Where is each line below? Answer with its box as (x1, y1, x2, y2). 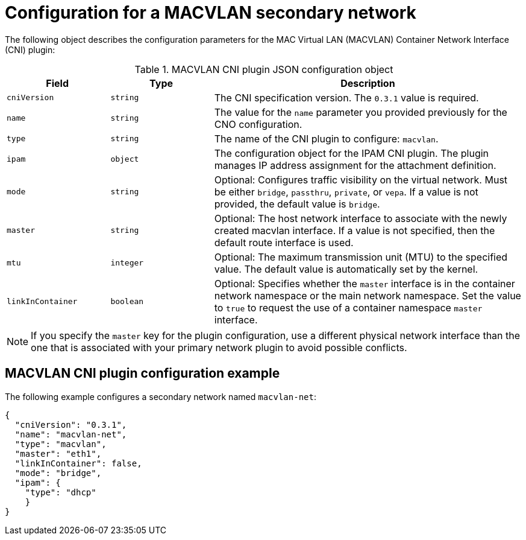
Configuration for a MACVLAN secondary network (5, 2, 416, 23)
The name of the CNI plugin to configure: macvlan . (214, 132, 439, 145)
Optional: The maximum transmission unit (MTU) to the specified (214, 250, 508, 263)
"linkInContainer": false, (14, 458, 142, 468)
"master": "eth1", (14, 448, 102, 459)
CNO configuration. (214, 118, 302, 130)
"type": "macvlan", (14, 439, 107, 449)
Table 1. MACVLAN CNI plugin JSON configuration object (134, 63, 393, 75)
